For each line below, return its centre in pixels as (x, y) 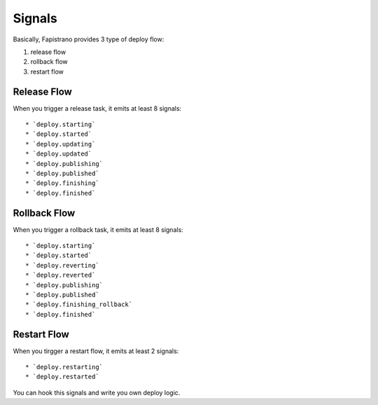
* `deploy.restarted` (62, 377)
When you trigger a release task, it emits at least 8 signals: (97, 108)
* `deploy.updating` (61, 144)
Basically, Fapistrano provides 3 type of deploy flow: (89, 39)
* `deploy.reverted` (61, 275)
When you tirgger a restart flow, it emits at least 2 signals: (96, 351)
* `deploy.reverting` (62, 265)
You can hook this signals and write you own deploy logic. (97, 392)
